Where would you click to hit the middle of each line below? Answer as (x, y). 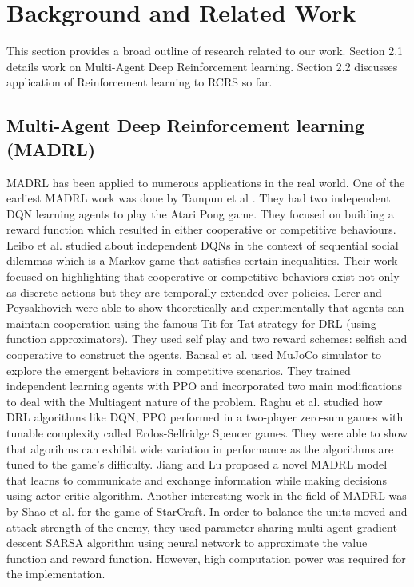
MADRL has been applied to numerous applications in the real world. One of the (206, 182)
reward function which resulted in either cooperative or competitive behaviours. (201, 229)
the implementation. (56, 574)
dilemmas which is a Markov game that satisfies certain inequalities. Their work (202, 260)
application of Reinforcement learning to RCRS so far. (139, 82)
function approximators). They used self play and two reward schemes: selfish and (207, 339)
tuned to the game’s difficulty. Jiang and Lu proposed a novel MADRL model (197, 464)
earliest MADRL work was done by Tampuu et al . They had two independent (199, 198)
